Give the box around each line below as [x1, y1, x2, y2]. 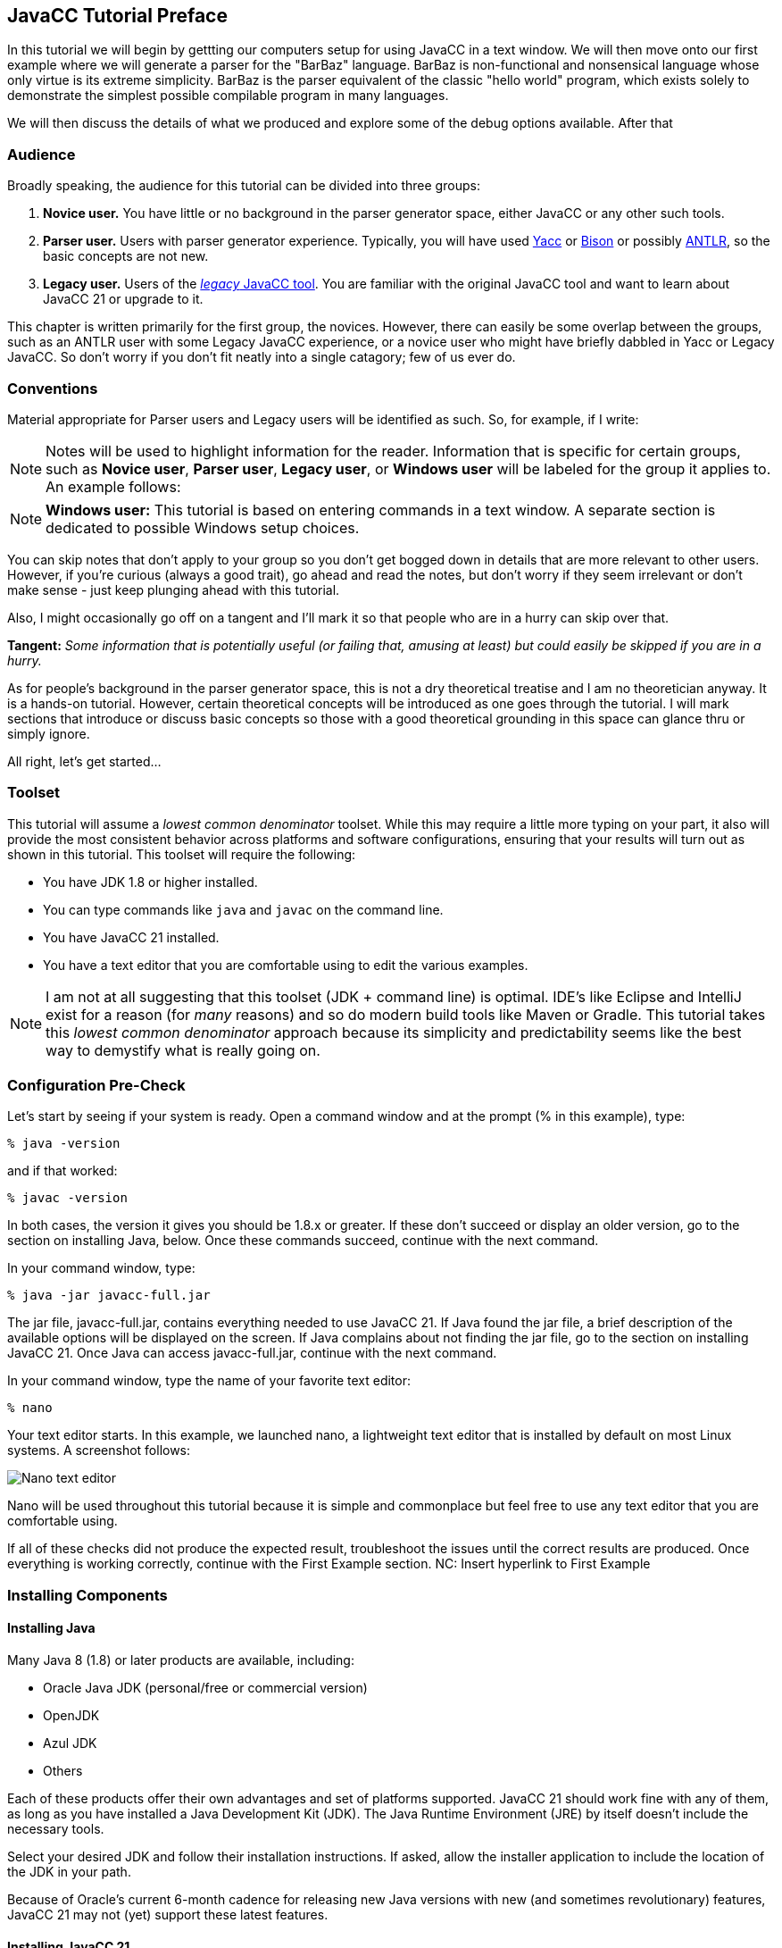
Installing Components [7, 1585, 168, 1604]
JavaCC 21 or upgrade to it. [43, 291, 204, 307]
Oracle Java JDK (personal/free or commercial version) [43, 1680, 368, 1696]
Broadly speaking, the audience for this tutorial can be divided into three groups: [7, 178, 480, 194]
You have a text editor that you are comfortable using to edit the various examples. [43, 957, 528, 973]
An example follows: [46, 477, 181, 496]
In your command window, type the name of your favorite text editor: [7, 1373, 412, 1389]
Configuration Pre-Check [7, 1076, 186, 1095]
